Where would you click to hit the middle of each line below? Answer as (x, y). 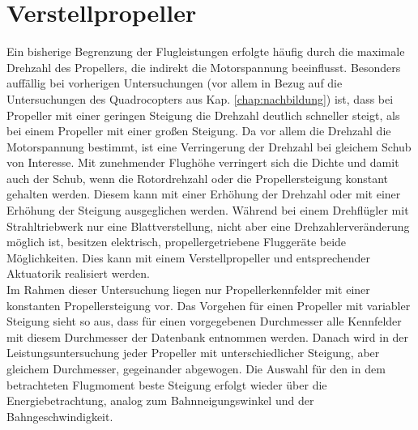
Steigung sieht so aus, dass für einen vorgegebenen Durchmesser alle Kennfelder (204, 321)
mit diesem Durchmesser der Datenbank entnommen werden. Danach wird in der (208, 336)
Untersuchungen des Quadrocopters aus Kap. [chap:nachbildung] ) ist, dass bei (200, 98)
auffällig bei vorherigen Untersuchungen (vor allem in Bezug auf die (175, 83)
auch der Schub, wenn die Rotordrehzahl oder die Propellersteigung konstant (197, 178)
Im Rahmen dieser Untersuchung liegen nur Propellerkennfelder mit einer (188, 290)
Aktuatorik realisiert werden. (78, 273)
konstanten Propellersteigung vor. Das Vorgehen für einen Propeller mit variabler (209, 305)
